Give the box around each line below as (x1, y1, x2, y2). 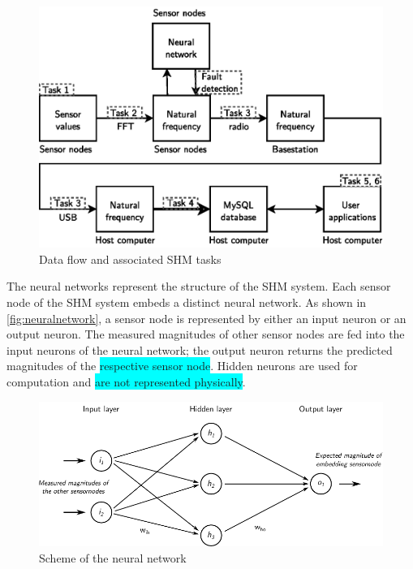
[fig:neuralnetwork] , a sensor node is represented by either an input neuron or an (6, 309, 407, 326)
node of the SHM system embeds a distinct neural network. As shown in (6, 294, 367, 311)
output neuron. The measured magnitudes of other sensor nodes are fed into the (6, 325, 405, 343)
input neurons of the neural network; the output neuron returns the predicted (6, 341, 393, 358)
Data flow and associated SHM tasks (39, 250, 222, 267)
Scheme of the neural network (39, 549, 187, 566)
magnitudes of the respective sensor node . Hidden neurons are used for (6, 357, 358, 374)
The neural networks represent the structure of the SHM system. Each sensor (6, 278, 391, 295)
